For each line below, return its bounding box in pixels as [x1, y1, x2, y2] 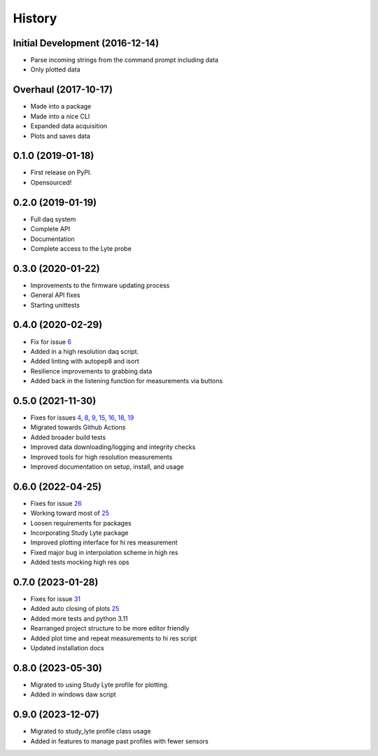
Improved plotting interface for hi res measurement [30, 538, 178, 547]
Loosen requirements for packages [30, 518, 132, 527]
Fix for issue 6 [30, 337, 71, 346]
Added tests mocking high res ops [30, 558, 129, 567]
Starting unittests [30, 301, 80, 309]
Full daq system [30, 214, 76, 224]
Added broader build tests [30, 433, 106, 441]
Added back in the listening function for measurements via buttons [30, 377, 223, 385]
